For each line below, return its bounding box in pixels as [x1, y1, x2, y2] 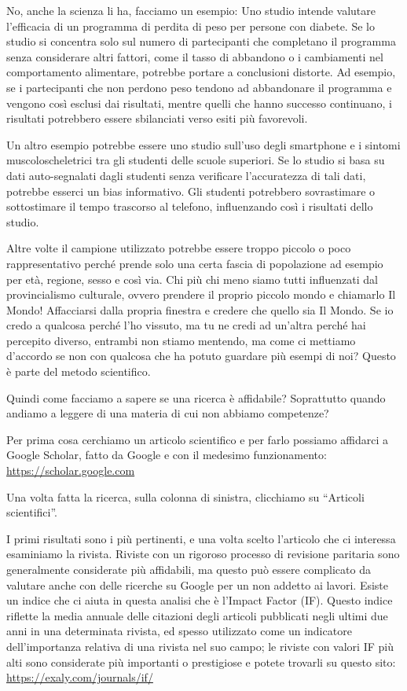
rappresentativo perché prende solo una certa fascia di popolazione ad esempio [6, 255, 383, 271]
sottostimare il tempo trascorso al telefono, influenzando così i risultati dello [6, 198, 373, 215]
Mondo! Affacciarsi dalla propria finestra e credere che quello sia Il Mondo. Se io [6, 301, 394, 318]
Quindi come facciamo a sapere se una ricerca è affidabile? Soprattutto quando [6, 389, 386, 406]
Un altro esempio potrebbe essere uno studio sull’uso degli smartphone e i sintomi [6, 136, 401, 153]
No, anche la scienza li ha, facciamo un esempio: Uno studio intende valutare [6, 2, 376, 18]
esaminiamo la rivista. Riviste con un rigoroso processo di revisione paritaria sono [6, 546, 400, 562]
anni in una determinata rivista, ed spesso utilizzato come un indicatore [6, 623, 352, 639]
